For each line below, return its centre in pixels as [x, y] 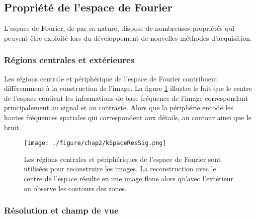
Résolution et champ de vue [61, 210]
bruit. [13, 127]
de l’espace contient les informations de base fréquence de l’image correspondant [126, 98]
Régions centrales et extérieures [69, 60]
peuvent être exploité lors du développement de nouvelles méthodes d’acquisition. [128, 37]
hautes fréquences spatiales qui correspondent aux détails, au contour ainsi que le [128, 117]
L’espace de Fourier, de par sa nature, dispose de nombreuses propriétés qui [119, 28]
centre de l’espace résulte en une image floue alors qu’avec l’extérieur [129, 179]
